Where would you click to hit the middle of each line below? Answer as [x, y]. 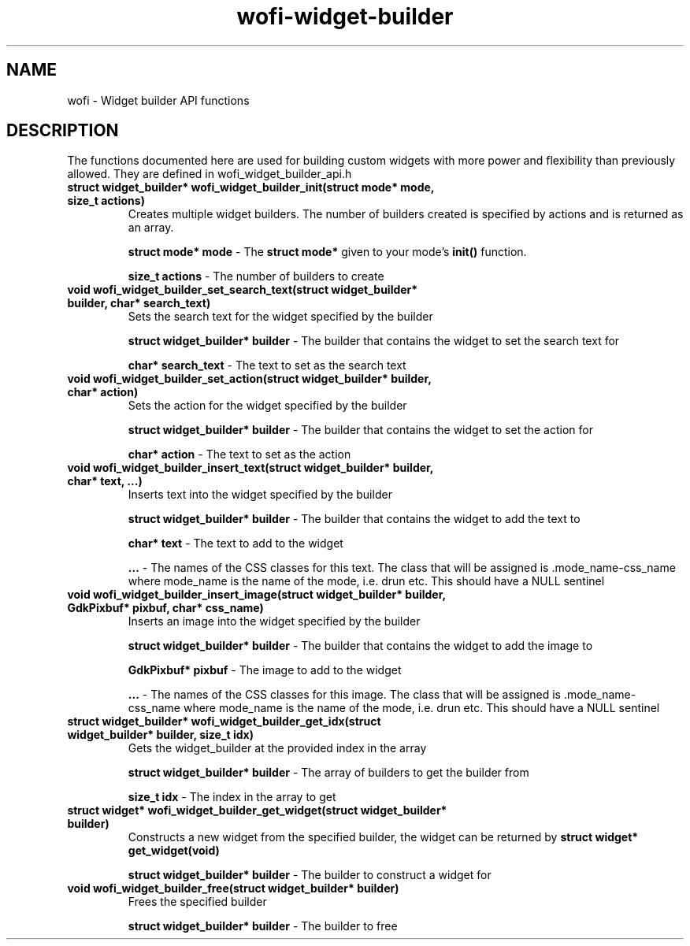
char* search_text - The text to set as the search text [267, 365]
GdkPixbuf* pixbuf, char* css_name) [165, 608]
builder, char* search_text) [139, 303]
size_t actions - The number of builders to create [256, 276]
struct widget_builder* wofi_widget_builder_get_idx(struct [224, 722]
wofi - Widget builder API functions [158, 100]
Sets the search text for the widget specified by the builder [280, 317]
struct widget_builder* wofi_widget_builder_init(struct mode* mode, [251, 187]
